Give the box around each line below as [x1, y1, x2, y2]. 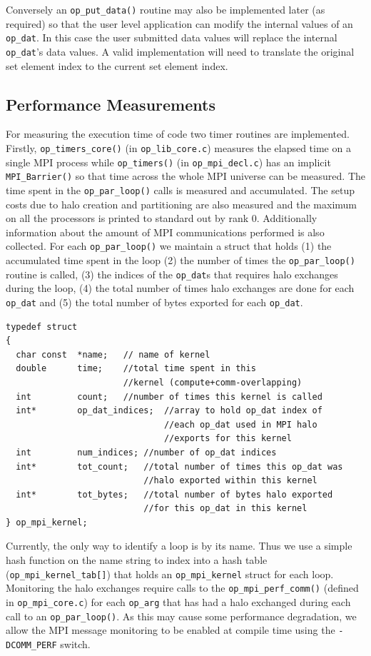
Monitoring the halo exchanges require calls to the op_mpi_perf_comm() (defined [6, 580, 359, 595]
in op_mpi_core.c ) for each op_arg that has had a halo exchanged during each [6, 594, 351, 609]
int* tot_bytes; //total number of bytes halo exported [16, 489, 333, 500]
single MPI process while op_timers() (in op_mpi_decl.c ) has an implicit [6, 154, 331, 169]
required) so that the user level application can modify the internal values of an [6, 16, 353, 31]
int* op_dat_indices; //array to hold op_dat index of [16, 405, 322, 416]
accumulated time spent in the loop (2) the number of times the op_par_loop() [6, 253, 355, 268]
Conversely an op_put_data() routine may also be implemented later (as [6, 2, 325, 16]
